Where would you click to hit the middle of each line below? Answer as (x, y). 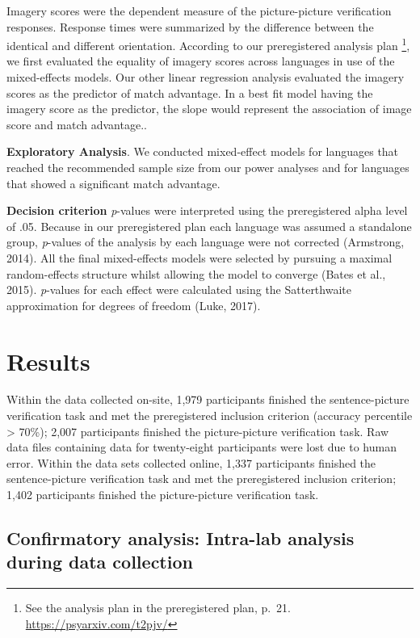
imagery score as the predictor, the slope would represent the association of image (209, 109)
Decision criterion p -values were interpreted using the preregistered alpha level (207, 210)
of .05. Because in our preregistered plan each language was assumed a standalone (209, 226)
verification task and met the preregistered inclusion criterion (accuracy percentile (210, 416)
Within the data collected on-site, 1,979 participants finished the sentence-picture (208, 399)
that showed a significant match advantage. (113, 183)
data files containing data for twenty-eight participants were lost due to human (202, 447)
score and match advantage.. (77, 124)
